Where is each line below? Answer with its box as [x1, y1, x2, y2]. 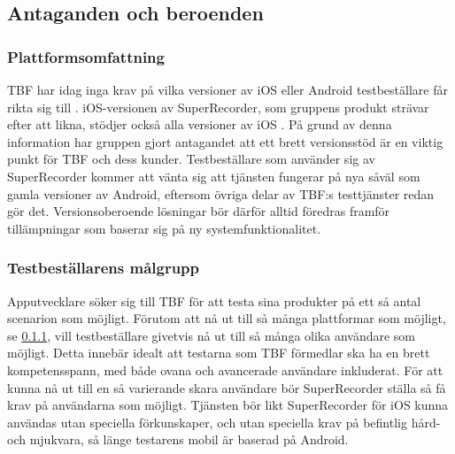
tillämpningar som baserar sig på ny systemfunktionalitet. [7, 219, 321, 237]
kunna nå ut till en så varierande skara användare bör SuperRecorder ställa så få [7, 378, 446, 396]
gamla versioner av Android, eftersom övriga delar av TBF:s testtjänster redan [7, 184, 435, 203]
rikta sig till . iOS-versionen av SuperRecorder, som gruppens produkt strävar [7, 97, 429, 116]
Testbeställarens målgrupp [7, 257, 200, 279]
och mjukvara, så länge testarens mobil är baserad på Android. [7, 430, 349, 449]
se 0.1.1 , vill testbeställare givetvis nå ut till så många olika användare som [7, 326, 415, 344]
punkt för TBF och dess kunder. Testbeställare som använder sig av [7, 150, 375, 168]
